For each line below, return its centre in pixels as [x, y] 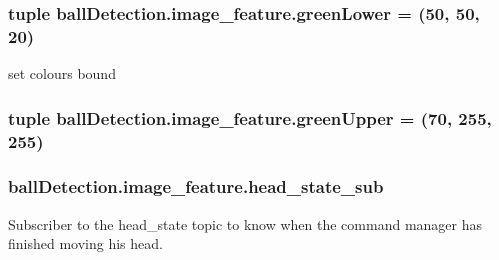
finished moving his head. [85, 243]
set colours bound [62, 73]
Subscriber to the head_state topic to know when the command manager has [245, 223]
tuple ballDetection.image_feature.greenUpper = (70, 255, [250, 117]
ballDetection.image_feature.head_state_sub [196, 186]
